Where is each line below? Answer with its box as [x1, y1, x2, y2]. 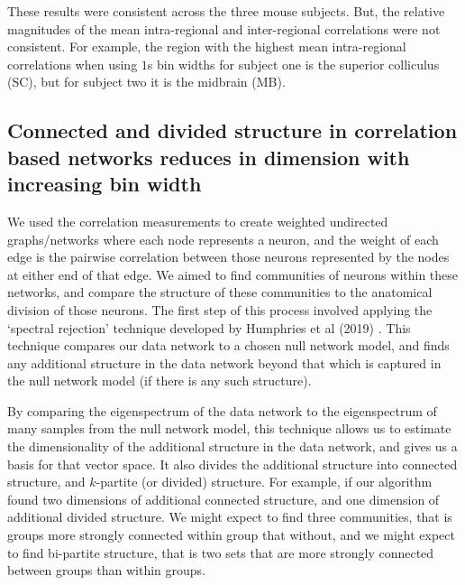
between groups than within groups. [7, 561, 205, 580]
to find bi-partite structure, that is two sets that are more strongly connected [7, 543, 434, 562]
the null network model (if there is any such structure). [7, 371, 312, 390]
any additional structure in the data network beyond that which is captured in [7, 353, 442, 372]
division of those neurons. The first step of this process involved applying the [7, 300, 433, 319]
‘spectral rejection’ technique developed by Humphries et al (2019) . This [7, 318, 411, 337]
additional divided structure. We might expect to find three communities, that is [7, 507, 452, 526]
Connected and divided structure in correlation [7, 116, 458, 144]
